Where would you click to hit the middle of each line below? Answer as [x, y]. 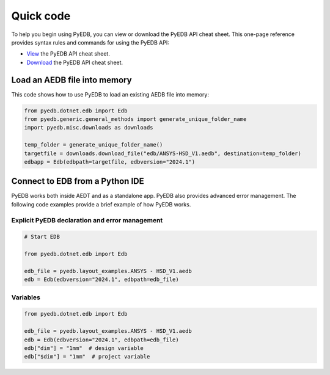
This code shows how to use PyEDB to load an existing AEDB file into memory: [110, 94]
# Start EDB [42, 237]
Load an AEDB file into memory [71, 80]
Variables [26, 297]
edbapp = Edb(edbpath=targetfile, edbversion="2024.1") [110, 162]
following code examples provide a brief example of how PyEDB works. [101, 204]
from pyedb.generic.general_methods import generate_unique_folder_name [135, 119]
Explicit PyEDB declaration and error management [87, 220]
